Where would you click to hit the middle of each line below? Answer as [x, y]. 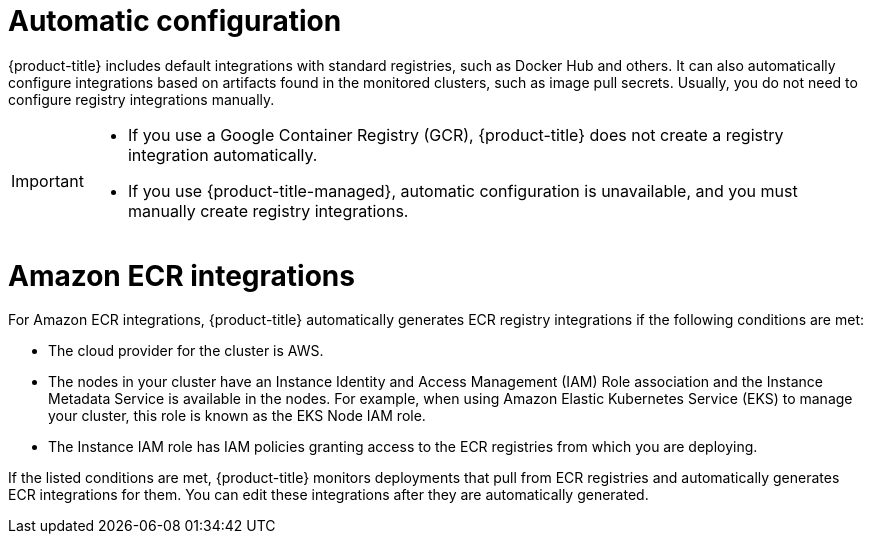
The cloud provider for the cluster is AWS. [186, 351]
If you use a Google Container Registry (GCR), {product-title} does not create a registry [455, 134]
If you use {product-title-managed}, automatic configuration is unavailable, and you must [462, 190]
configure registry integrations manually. [141, 99]
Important [47, 180]
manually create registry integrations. [268, 210]
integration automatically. [222, 154]
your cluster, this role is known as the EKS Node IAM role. [237, 416]
